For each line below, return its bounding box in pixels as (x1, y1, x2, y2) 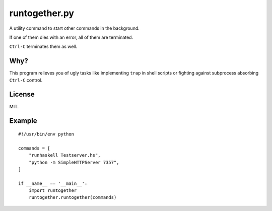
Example (9, 116, 37, 125)
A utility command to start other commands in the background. (9, 25, 140, 31)
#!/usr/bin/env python (18, 131, 75, 137)
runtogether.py (9, 8, 75, 19)
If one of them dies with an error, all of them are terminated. (9, 34, 133, 40)
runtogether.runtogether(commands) (28, 194, 117, 200)
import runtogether (28, 188, 77, 193)
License (9, 90, 35, 99)
